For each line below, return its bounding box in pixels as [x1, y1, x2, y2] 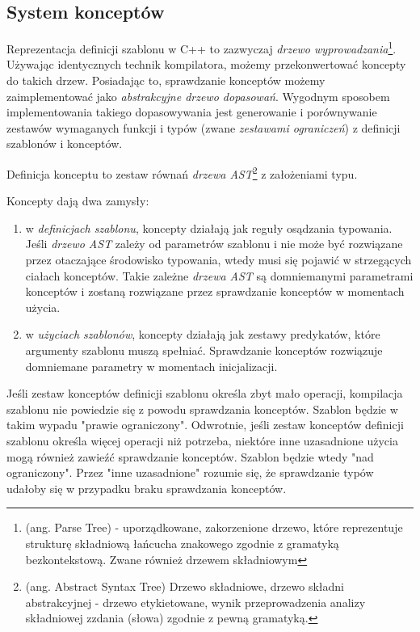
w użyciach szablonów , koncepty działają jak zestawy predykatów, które [25, 326, 380, 343]
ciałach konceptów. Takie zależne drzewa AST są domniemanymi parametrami [25, 267, 414, 284]
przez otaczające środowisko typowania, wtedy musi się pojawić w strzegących [25, 251, 412, 268]
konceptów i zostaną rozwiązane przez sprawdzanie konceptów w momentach [25, 283, 405, 300]
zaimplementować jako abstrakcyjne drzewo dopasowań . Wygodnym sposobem [6, 87, 390, 104]
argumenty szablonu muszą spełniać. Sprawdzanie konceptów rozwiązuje [25, 342, 383, 359]
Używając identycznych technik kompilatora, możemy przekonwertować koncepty [6, 56, 406, 73]
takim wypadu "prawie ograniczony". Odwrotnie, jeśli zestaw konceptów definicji [6, 416, 404, 433]
